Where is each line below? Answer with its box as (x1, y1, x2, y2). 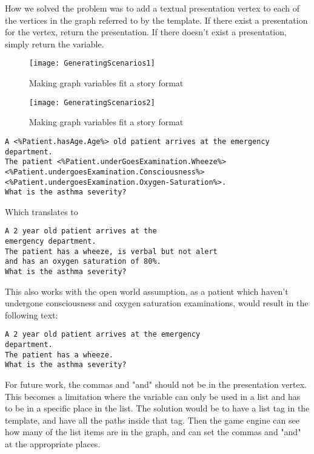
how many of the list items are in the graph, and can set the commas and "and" (5, 425, 301, 438)
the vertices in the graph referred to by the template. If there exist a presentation (5, 13, 308, 26)
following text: (5, 308, 58, 321)
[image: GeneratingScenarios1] (29, 59, 155, 68)
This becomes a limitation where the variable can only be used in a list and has (5, 390, 301, 402)
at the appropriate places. (5, 438, 101, 450)
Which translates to (5, 205, 78, 218)
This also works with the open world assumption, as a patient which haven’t (5, 284, 289, 297)
